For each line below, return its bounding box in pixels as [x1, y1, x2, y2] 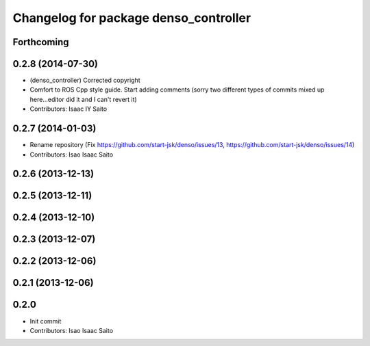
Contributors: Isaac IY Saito [29, 105, 108, 113]
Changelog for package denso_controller [12, 10, 251, 25]
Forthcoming [12, 36, 69, 48]
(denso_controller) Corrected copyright [29, 76, 140, 85]
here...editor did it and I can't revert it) [29, 95, 137, 103]
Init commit [29, 317, 62, 325]
